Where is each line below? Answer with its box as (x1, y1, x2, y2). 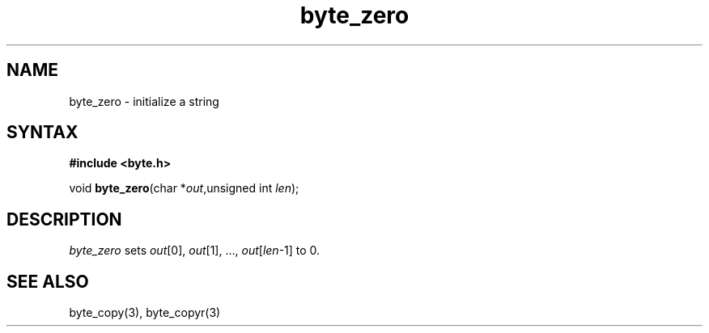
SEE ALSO (6, 271, 89, 292)
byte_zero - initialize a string (69, 94, 219, 108)
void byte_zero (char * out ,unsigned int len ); (69, 181, 299, 196)
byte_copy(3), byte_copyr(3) (69, 306, 221, 320)
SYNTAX (6, 122, 79, 143)
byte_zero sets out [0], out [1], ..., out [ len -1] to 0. (69, 243, 321, 258)
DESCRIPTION (6, 209, 122, 230)
